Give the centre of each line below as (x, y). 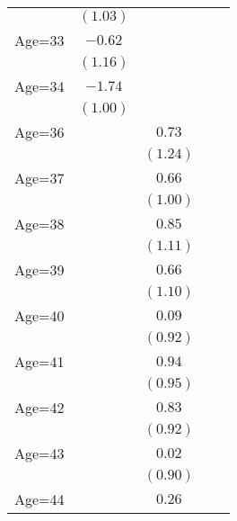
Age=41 (39, 361)
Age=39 (39, 269)
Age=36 (39, 132)
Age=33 (39, 40)
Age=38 (39, 224)
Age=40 (39, 315)
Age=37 (39, 178)
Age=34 (39, 86)
